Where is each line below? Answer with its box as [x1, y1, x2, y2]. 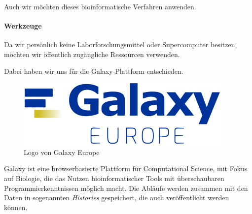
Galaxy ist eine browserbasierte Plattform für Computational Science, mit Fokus [4, 163, 248, 174]
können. [4, 202, 28, 212]
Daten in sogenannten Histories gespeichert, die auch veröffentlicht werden [4, 192, 229, 203]
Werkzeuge [4, 21, 42, 31]
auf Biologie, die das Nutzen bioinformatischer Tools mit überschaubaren [4, 173, 224, 183]
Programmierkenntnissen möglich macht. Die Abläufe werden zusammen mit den [4, 183, 248, 193]
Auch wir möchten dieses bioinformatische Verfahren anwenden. [4, 1, 196, 11]
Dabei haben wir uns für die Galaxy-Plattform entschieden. [4, 65, 183, 76]
